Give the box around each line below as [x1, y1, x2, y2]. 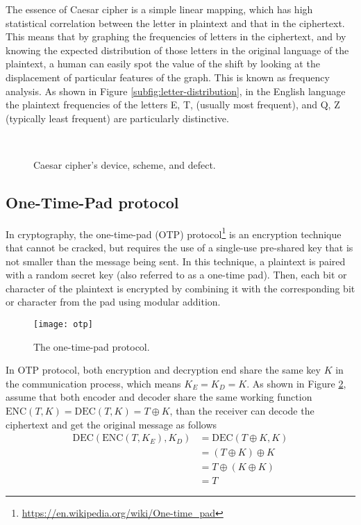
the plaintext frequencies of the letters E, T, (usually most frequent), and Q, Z [6, 97, 340, 112]
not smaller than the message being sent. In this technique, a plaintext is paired [6, 253, 346, 268]
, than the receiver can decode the [169, 403, 314, 417]
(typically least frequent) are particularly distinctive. [6, 110, 229, 125]
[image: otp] [33, 319, 93, 329]
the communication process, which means [6, 376, 181, 390]
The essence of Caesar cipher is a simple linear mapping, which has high [6, 2, 313, 16]
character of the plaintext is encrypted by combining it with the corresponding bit [6, 281, 355, 295]
